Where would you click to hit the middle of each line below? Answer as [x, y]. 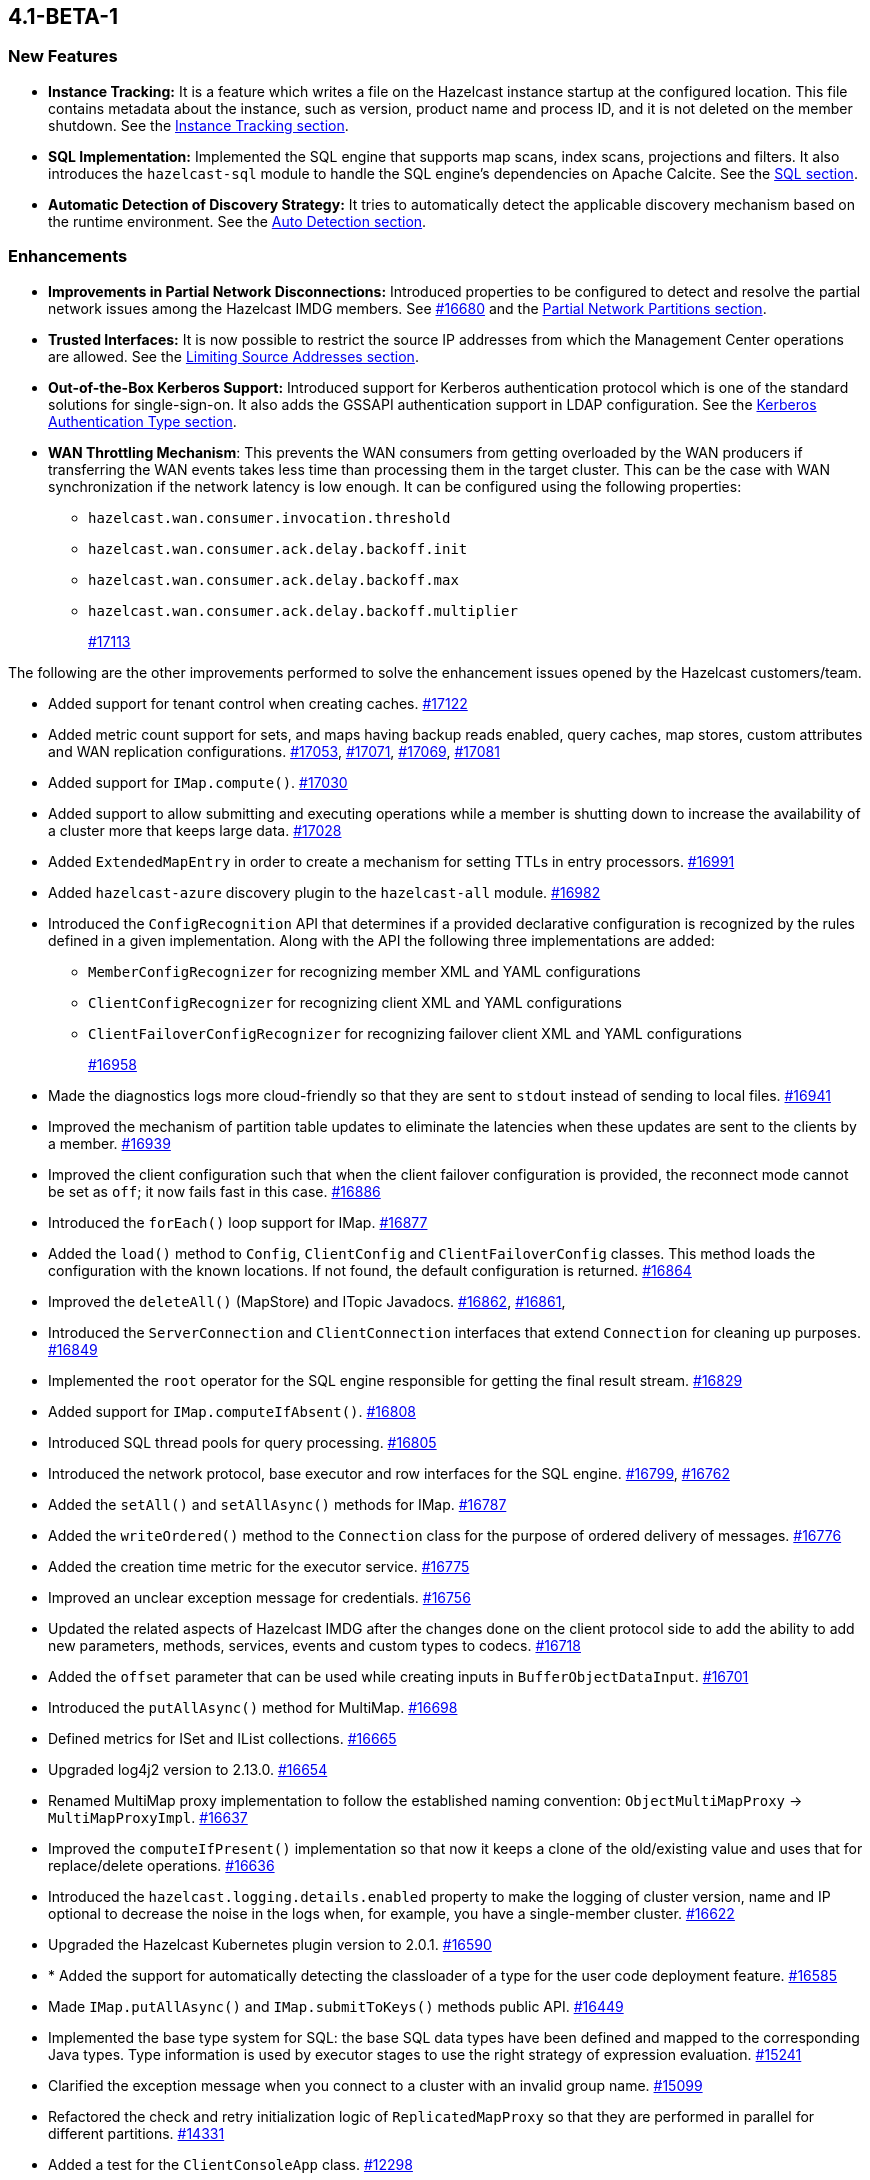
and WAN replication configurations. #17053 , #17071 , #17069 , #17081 [274, 751]
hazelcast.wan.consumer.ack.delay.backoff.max [273, 579]
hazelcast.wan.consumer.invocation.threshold [269, 517]
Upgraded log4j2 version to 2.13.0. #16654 [188, 1769]
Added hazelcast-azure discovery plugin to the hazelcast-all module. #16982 [324, 892]
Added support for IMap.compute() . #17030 [198, 782]
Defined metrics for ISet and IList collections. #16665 [222, 1738]
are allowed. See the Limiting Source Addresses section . [233, 356]
